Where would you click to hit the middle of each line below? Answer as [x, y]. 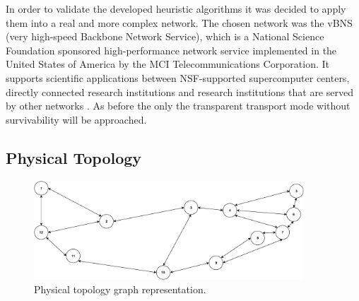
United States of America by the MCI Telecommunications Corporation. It [167, 64]
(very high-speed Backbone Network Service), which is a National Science [165, 36]
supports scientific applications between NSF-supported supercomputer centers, [178, 77]
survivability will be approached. [76, 119]
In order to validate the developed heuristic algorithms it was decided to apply [176, 8]
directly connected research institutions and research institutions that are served [179, 92]
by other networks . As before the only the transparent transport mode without [178, 106]
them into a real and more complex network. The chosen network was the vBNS [179, 22]
